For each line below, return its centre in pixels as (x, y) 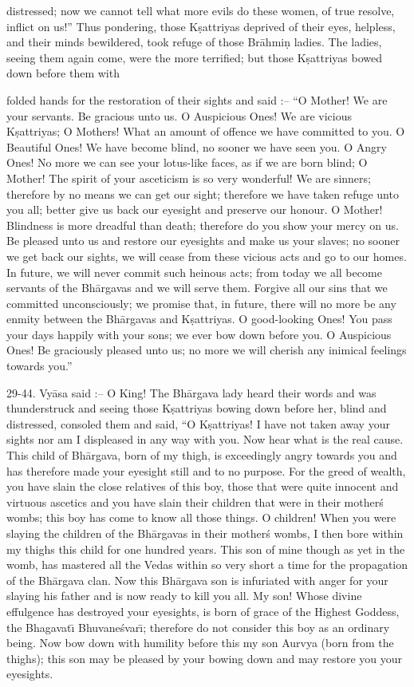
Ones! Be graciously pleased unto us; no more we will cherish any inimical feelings (207, 350)
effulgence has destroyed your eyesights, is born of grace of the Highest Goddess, (203, 611)
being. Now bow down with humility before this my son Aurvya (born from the (200, 643)
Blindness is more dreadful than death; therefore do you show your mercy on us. (203, 225)
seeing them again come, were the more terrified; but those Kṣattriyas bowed (195, 57)
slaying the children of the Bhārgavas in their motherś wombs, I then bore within (205, 533)
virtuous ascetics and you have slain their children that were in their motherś (195, 501)
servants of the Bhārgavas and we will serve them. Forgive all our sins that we (197, 288)
